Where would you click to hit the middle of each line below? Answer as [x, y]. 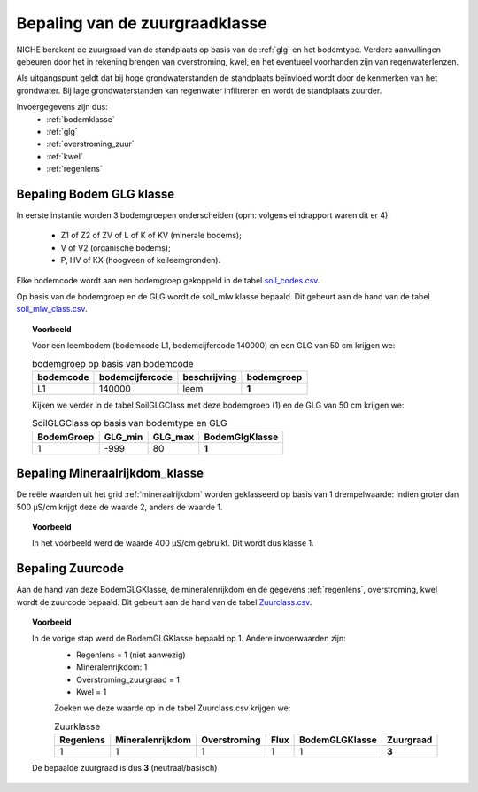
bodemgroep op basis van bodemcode [113, 363]
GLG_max [173, 437]
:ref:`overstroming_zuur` [90, 144]
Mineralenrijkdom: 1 [112, 667]
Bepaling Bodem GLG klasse [96, 194]
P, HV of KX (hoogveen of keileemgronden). [141, 260]
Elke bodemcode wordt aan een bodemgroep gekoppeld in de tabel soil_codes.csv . [168, 280]
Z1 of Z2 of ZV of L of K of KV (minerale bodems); [151, 236]
